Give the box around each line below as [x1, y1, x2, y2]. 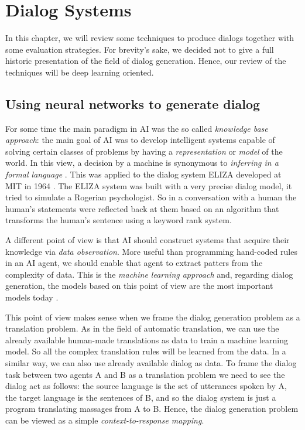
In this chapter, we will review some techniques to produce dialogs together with [5, 32, 294, 44]
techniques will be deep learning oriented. [5, 66, 154, 78]
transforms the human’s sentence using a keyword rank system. [5, 214, 232, 226]
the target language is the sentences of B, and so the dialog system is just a [5, 391, 276, 403]
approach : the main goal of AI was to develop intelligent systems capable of [5, 134, 275, 146]
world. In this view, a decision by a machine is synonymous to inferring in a [5, 156, 279, 169]
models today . [5, 291, 59, 303]
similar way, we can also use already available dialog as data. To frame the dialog [5, 356, 297, 368]
